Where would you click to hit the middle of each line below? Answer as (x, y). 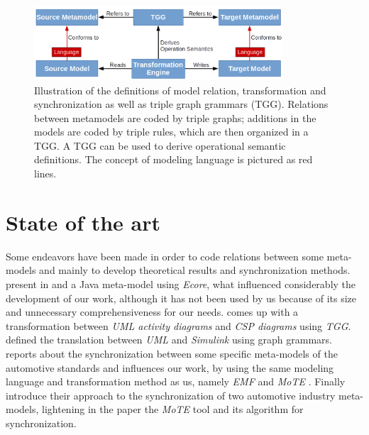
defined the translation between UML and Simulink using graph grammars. (169, 340)
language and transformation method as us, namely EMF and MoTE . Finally (176, 381)
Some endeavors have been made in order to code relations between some (165, 256)
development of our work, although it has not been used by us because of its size (181, 298)
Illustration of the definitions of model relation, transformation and (180, 90)
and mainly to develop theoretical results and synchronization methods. (195, 270)
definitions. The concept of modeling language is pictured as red (174, 159)
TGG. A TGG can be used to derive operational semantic (160, 145)
